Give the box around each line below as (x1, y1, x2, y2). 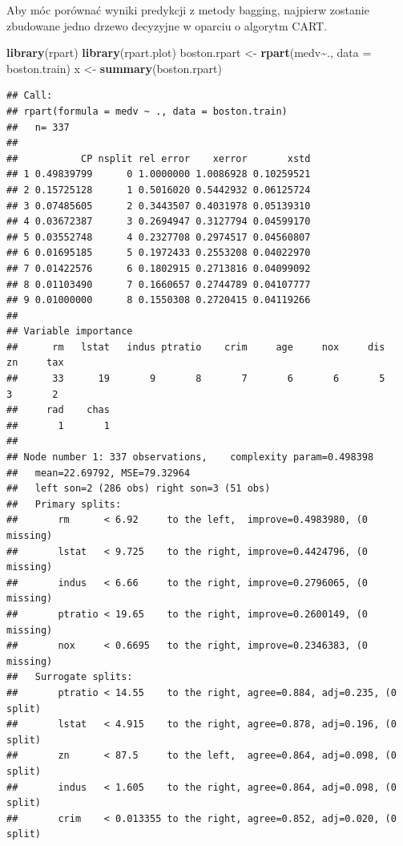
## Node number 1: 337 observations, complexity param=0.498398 (6, 451, 374, 463)
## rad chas (6, 404, 110, 416)
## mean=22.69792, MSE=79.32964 (6, 467, 191, 479)
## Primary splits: (6, 498, 122, 510)
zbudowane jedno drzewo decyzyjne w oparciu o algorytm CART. (6, 17, 328, 34)
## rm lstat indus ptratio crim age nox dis (6, 341, 385, 353)
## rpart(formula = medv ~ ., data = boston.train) (6, 105, 288, 117)
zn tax (6, 357, 64, 369)
